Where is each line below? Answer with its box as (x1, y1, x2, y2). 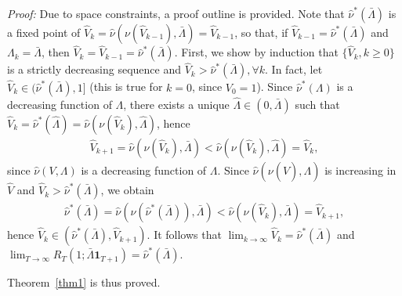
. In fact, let (265, 61, 323, 78)
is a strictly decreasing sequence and (7, 61, 182, 78)
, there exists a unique (123, 96, 230, 112)
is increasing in (324, 161, 397, 178)
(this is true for (89, 78, 163, 95)
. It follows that (147, 226, 222, 243)
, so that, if (234, 24, 288, 40)
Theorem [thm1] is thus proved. (7, 274, 161, 291)
